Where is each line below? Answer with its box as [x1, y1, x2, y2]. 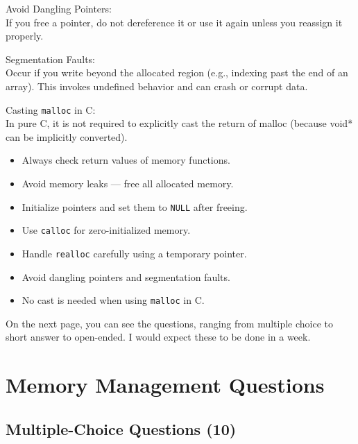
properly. [6, 28, 44, 43]
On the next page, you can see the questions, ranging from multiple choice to [6, 316, 334, 330]
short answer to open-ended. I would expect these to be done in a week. [6, 330, 311, 344]
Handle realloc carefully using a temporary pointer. [22, 246, 247, 260]
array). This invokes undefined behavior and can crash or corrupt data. [6, 78, 308, 93]
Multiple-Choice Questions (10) [6, 418, 237, 439]
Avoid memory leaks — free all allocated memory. [22, 176, 234, 190]
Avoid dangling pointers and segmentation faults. [22, 269, 230, 284]
